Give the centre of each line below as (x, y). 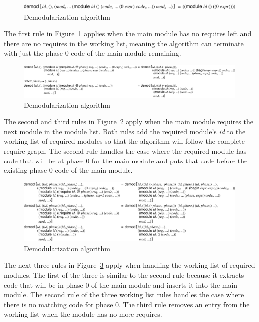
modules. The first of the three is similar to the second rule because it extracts (124, 274)
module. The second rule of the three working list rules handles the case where (124, 294)
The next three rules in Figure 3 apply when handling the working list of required (129, 265)
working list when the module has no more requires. (83, 314)
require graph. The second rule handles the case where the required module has (125, 150)
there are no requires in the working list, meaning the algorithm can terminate (124, 43)
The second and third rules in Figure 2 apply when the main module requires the (129, 121)
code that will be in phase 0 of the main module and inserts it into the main (121, 284)
